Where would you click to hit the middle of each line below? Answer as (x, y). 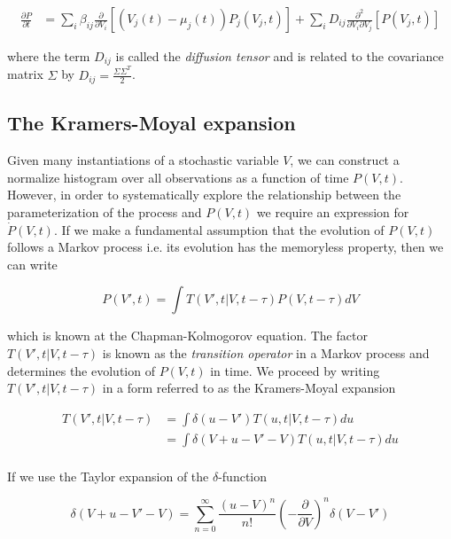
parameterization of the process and (105, 212)
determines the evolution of (81, 370)
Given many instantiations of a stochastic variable (143, 160)
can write (32, 264)
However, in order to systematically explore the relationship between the (204, 195)
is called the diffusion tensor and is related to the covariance (280, 56)
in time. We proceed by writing (295, 370)
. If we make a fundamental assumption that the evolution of (219, 229)
